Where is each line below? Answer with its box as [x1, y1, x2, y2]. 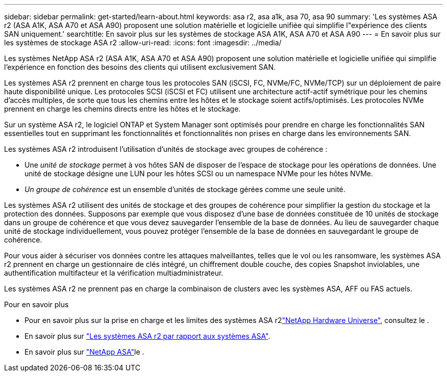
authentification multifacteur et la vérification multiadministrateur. [4, 268, 224, 277]
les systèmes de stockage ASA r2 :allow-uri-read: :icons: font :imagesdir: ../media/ [4, 38, 282, 47]
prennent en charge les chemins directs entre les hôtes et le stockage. [4, 104, 241, 113]
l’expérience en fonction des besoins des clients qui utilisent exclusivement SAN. [4, 63, 276, 71]
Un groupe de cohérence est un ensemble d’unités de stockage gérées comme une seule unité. [24, 185, 345, 194]
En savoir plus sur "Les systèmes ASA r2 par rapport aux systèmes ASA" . [24, 332, 270, 340]
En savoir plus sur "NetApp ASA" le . [24, 347, 144, 356]
